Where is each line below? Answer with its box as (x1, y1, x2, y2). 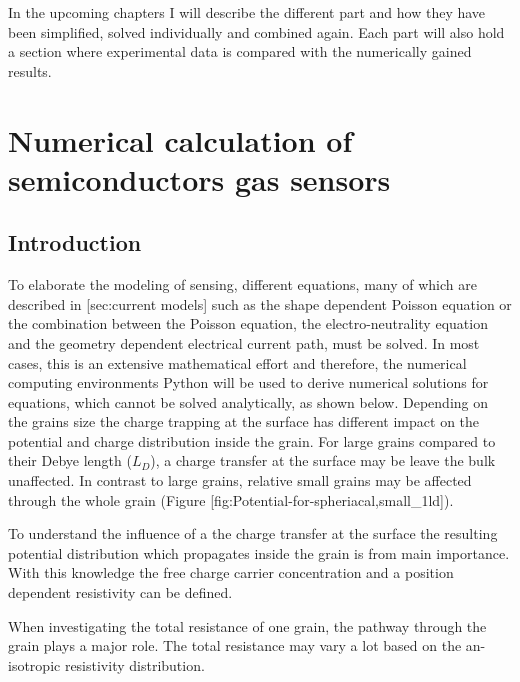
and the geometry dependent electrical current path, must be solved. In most (8, 332, 480, 353)
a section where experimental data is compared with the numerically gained (8, 41, 472, 62)
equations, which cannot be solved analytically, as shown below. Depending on (8, 391, 489, 412)
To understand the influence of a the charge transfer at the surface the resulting (8, 523, 498, 544)
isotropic (8, 654, 61, 675)
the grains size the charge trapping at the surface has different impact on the (8, 411, 480, 432)
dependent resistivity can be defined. (8, 582, 233, 603)
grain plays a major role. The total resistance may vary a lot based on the (8, 635, 462, 656)
